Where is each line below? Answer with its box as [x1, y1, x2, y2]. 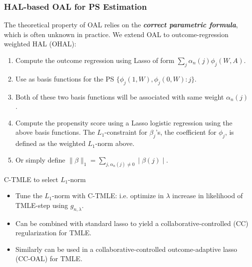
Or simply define [15, 154, 65, 164]
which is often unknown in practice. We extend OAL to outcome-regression [4, 29, 229, 39]
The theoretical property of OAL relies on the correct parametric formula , [4, 20, 238, 30]
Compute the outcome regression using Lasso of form [15, 55, 174, 65]
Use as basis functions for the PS [15, 73, 114, 83]
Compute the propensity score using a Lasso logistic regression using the [15, 117, 232, 127]
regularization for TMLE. [15, 227, 92, 238]
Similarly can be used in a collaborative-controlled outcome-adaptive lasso [15, 244, 237, 254]
